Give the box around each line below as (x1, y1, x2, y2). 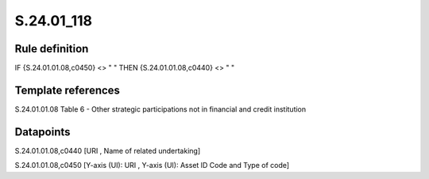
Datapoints (14, 125, 71, 139)
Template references (14, 83, 121, 97)
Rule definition (14, 42, 89, 55)
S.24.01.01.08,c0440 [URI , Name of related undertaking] (14, 146, 201, 155)
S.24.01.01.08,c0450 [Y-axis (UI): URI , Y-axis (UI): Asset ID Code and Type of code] (14, 161, 290, 170)
